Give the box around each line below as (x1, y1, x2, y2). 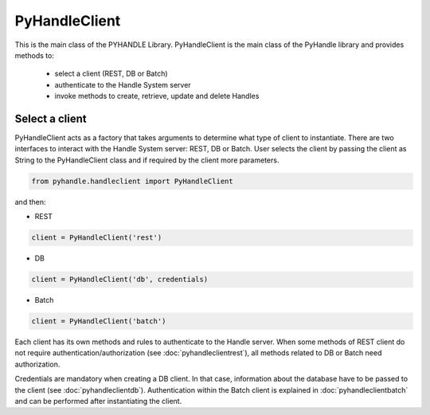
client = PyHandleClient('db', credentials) (31, 275, 209, 284)
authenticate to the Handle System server (54, 80, 191, 89)
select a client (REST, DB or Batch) (54, 69, 168, 79)
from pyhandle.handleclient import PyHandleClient (31, 176, 234, 186)
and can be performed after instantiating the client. (14, 397, 182, 406)
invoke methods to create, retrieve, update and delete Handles (54, 92, 260, 101)
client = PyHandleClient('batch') (31, 317, 166, 326)
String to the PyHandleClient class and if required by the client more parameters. (14, 155, 279, 165)
